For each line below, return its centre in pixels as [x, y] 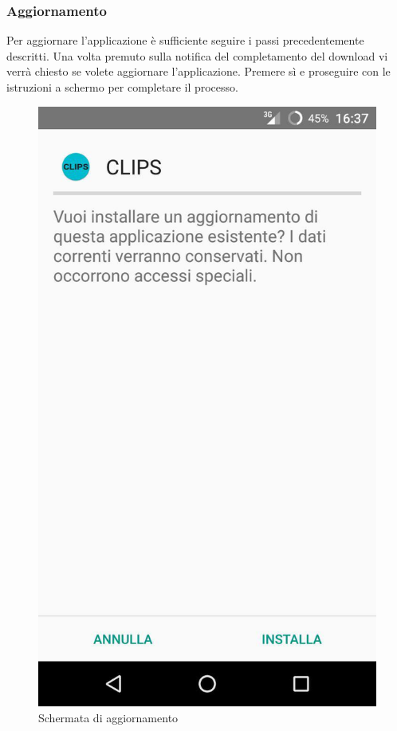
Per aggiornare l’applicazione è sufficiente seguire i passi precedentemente [185, 40]
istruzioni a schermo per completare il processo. [122, 87]
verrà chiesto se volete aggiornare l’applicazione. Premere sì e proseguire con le [198, 71]
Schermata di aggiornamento [108, 717]
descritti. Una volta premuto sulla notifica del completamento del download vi [197, 55]
